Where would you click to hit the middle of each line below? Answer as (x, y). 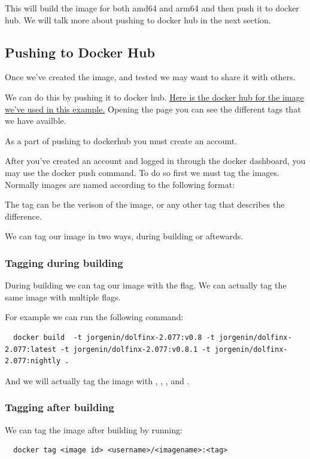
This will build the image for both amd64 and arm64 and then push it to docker (152, 8)
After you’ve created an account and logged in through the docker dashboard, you (155, 161)
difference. (23, 216)
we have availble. (36, 121)
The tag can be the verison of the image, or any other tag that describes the (145, 204)
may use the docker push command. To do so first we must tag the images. (142, 172)
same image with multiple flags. (63, 297)
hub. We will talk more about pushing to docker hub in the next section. (138, 19)
